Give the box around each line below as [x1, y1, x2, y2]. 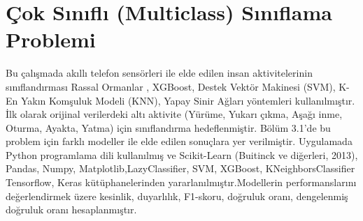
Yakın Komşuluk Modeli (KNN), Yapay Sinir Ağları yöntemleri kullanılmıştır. [20, 93, 355, 107]
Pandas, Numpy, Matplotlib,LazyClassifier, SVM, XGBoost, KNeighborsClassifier [6, 161, 355, 176]
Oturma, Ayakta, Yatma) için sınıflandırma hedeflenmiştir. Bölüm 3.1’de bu [6, 120, 331, 135]
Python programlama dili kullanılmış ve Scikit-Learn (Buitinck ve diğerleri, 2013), [6, 147, 358, 162]
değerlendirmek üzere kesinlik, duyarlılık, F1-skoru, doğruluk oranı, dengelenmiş [6, 188, 348, 203]
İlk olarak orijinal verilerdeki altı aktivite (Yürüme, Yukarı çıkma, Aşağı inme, [6, 107, 343, 121]
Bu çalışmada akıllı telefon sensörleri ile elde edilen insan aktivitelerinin [6, 66, 313, 80]
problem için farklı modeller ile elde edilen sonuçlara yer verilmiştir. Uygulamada [6, 134, 353, 148]
